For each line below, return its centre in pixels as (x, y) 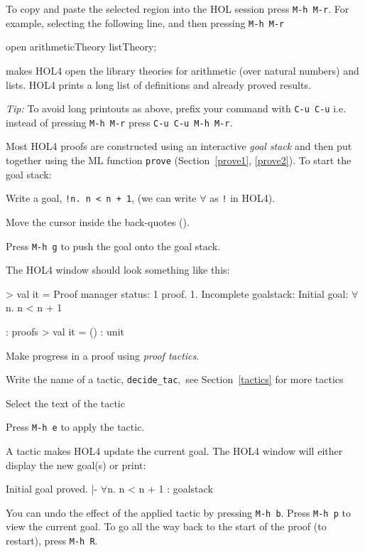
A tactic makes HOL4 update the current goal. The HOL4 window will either (174, 451)
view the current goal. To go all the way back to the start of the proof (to (166, 526)
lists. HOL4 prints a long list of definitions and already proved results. (158, 84)
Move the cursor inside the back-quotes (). (98, 221)
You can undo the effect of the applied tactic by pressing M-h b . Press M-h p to (178, 512)
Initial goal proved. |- (52, 489)
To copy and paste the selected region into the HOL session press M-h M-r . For (178, 9)
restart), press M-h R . (52, 541)
